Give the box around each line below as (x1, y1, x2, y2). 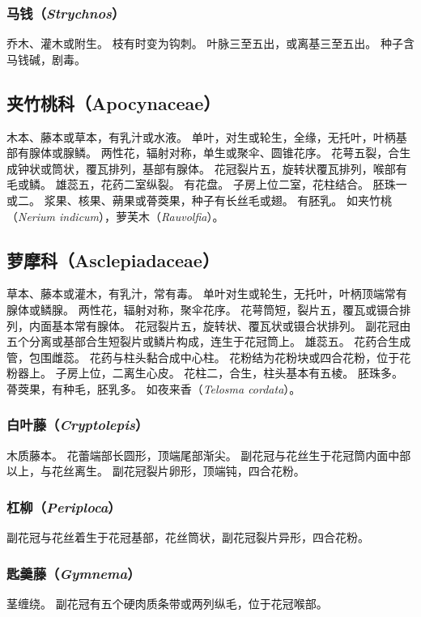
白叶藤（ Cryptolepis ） (6, 415, 149, 435)
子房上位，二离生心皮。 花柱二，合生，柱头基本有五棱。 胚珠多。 (55, 364, 403, 381)
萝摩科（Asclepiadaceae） (6, 247, 219, 272)
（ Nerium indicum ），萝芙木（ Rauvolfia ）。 (6, 207, 224, 224)
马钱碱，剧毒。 (6, 50, 86, 67)
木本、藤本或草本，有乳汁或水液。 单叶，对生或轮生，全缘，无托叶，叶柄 (6, 128, 396, 145)
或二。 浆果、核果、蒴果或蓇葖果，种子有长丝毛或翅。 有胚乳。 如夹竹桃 (6, 191, 392, 208)
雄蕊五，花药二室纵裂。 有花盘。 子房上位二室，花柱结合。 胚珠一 (55, 176, 407, 193)
